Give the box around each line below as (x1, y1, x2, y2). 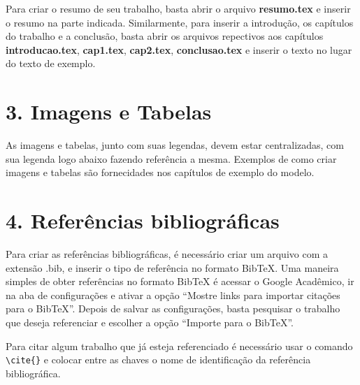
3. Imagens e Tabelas (6, 97, 212, 126)
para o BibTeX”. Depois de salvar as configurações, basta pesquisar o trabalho (6, 301, 340, 316)
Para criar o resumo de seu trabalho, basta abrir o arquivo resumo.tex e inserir (6, 1, 351, 15)
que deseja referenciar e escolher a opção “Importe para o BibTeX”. (6, 314, 294, 329)
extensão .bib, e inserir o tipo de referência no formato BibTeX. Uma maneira (6, 260, 339, 275)
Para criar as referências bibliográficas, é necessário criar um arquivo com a (6, 247, 328, 261)
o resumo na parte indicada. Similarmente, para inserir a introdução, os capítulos (6, 15, 354, 29)
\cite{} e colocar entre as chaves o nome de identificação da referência (6, 352, 311, 367)
